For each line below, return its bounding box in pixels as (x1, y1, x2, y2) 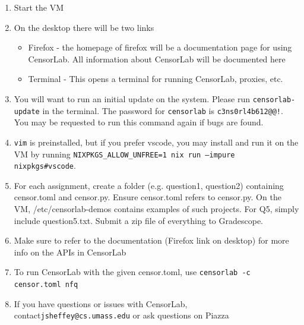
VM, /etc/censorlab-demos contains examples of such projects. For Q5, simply (14, 203, 299, 215)
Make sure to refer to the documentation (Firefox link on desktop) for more (14, 234, 289, 247)
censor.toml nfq (14, 280, 78, 289)
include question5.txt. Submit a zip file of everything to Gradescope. (14, 214, 263, 226)
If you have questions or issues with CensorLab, (14, 297, 188, 310)
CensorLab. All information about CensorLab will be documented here (28, 52, 286, 65)
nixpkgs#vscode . (14, 159, 76, 172)
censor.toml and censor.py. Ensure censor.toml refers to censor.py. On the (14, 191, 281, 203)
